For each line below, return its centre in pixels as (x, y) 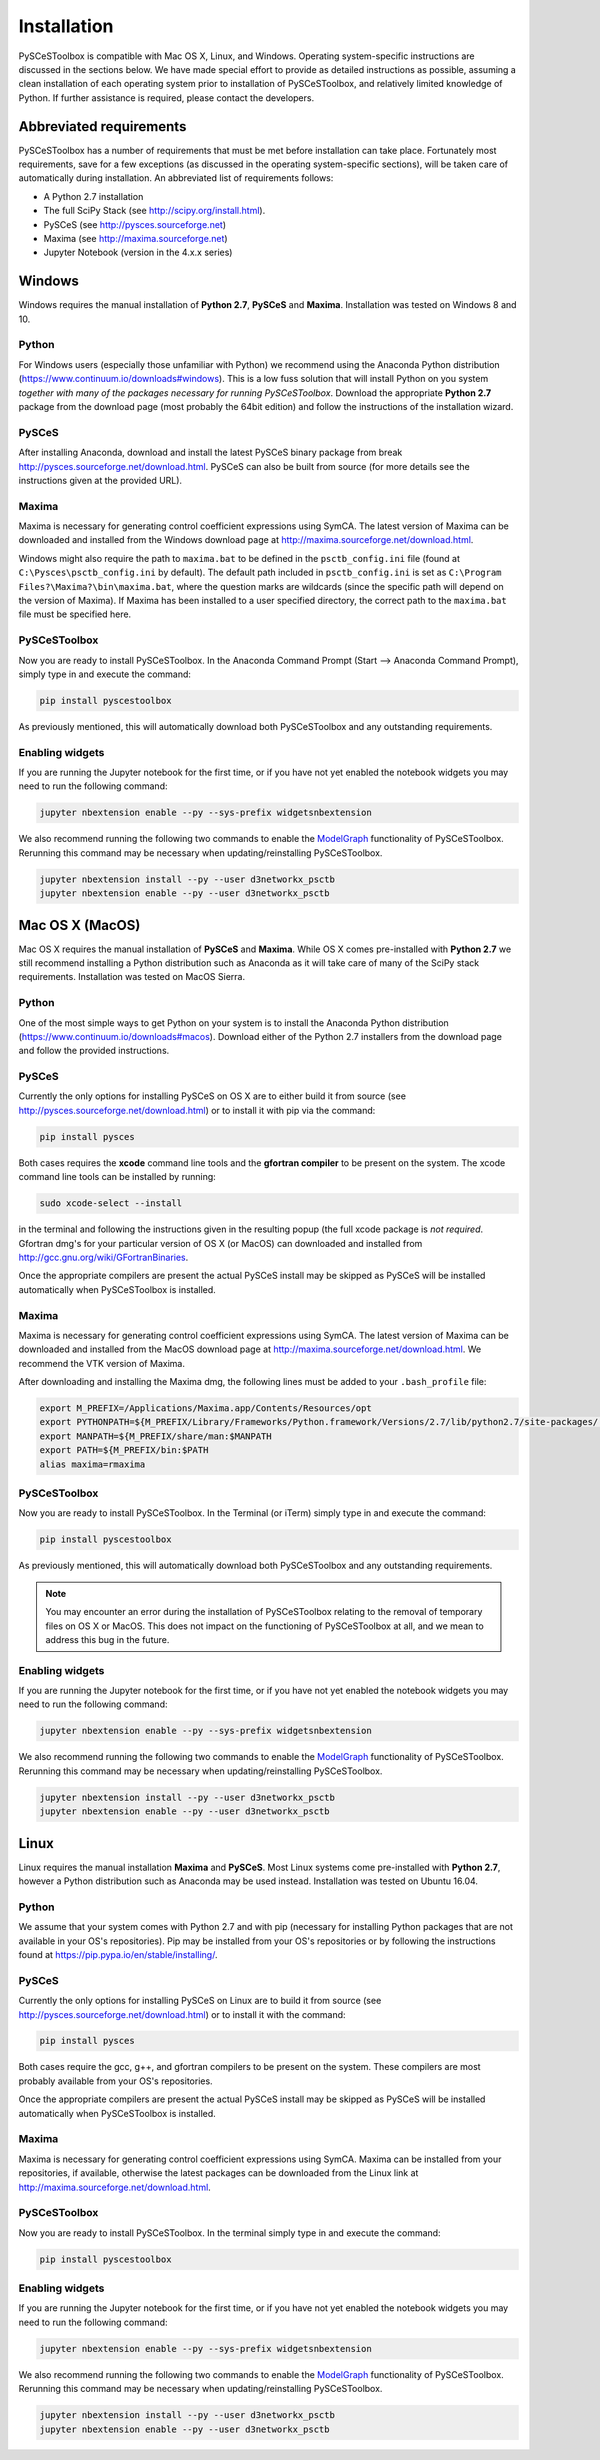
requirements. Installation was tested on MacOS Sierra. (131, 977)
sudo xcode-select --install (111, 1203)
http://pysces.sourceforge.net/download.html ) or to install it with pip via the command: (197, 1110)
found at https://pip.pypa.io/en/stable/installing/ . (118, 1954)
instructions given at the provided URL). (100, 480)
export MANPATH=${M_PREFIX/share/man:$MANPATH (155, 1436)
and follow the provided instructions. (94, 1051)
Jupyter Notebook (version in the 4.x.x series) (138, 252)
